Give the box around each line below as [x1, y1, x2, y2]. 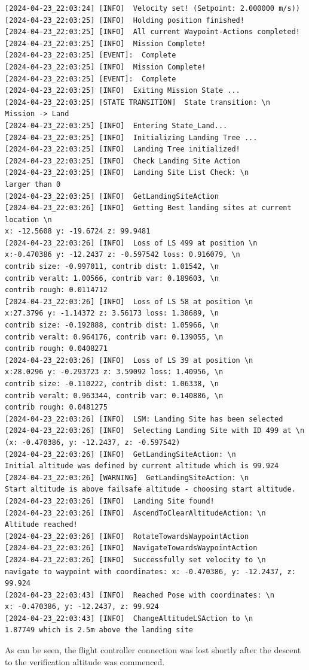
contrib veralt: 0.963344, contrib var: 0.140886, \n [5, 391, 224, 400]
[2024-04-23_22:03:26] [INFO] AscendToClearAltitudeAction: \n [5, 508, 266, 517]
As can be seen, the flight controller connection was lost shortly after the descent [5, 644, 301, 656]
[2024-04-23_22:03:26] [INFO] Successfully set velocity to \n [5, 555, 266, 564]
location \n [5, 215, 52, 224]
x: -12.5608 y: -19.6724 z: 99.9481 [5, 227, 151, 236]
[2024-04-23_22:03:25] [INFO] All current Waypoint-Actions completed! [5, 28, 300, 37]
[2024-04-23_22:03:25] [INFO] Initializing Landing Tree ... [5, 133, 258, 142]
